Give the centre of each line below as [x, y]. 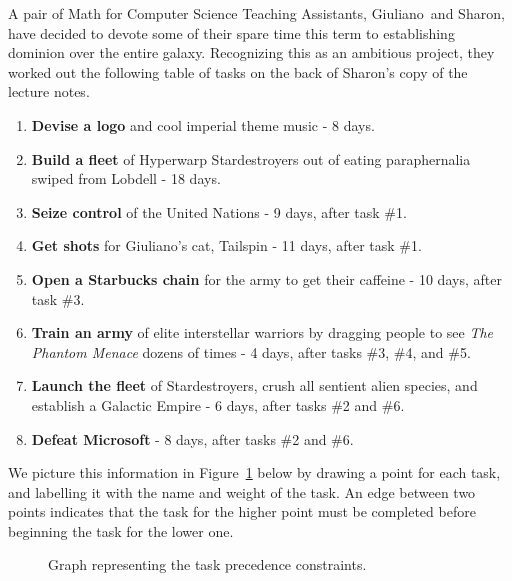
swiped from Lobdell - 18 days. [126, 178]
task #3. [58, 298]
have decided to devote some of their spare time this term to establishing [231, 32]
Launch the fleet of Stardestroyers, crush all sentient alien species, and [254, 385]
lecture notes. [49, 91]
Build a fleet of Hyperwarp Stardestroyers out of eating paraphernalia [251, 158]
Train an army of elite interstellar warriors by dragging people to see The [262, 332]
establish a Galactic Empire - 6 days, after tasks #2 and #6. [218, 404]
